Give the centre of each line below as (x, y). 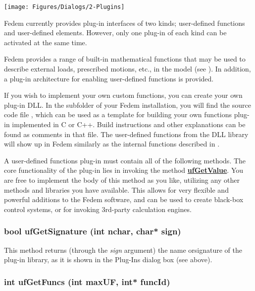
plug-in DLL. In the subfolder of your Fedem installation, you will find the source (127, 105)
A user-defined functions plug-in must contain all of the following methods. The (125, 160)
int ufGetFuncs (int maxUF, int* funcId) (87, 281)
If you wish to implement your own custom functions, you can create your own (123, 95)
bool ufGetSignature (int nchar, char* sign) (93, 231)
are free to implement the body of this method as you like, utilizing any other (122, 180)
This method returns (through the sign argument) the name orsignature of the (123, 250)
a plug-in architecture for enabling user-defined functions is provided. (109, 78)
